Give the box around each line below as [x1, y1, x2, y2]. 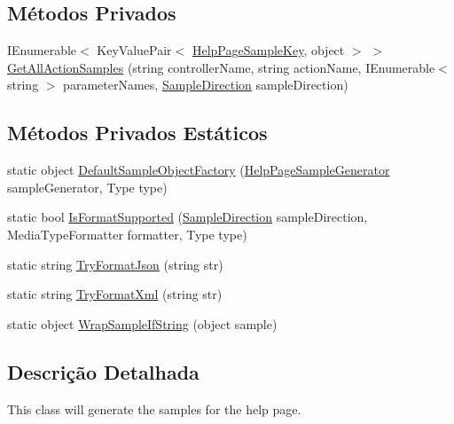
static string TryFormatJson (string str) [7, 255, 223, 273]
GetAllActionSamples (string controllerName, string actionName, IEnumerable [7, 58, 435, 76]
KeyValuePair [97, 41, 172, 59]
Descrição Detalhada [7, 357, 200, 385]
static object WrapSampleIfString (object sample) [7, 314, 278, 333]
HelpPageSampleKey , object [192, 41, 345, 59]
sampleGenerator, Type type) [7, 177, 168, 196]
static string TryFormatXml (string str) [7, 285, 223, 303]
